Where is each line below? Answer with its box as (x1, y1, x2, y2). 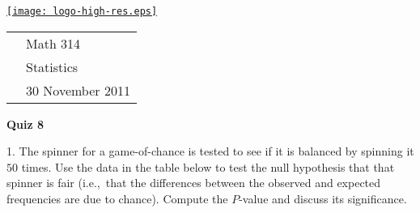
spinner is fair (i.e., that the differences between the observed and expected (6, 174, 381, 191)
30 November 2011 (26, 80, 130, 100)
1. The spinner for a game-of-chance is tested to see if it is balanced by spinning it (6, 143, 414, 160)
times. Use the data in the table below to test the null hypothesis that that (21, 158, 395, 175)
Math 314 (26, 33, 81, 53)
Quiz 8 (6, 115, 45, 132)
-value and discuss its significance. (239, 190, 407, 207)
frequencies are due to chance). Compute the (6, 190, 228, 207)
